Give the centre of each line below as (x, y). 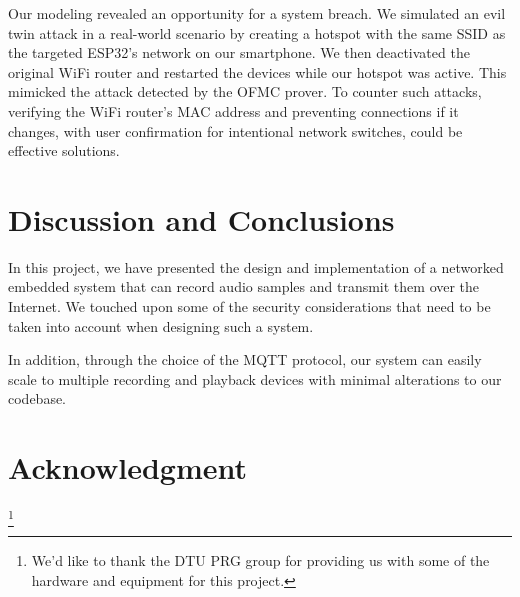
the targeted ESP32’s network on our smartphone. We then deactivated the (239, 52)
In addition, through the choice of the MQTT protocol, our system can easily (245, 359)
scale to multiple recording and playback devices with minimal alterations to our (255, 378)
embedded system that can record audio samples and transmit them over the (244, 286)
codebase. (37, 398)
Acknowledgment (127, 467)
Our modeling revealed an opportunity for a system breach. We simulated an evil (257, 13)
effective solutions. (64, 150)
